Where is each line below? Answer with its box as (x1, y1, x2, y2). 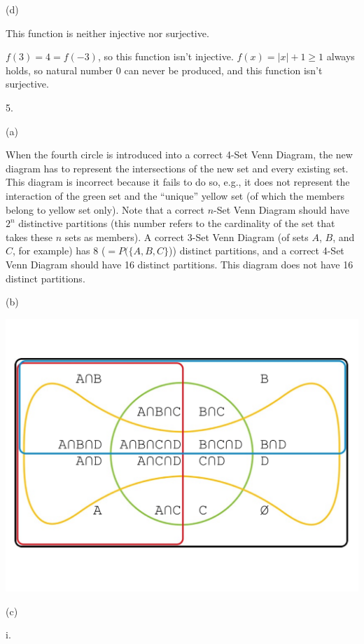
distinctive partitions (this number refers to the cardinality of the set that (18, 216, 335, 231)
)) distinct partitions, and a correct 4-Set (169, 243, 344, 258)
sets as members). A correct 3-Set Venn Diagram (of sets (64, 229, 309, 244)
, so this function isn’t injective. (97, 49, 234, 64)
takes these (6, 229, 53, 244)
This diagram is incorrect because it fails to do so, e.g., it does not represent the (6, 174, 350, 189)
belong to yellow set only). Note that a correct (6, 202, 205, 217)
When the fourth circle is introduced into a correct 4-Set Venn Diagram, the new (6, 147, 353, 162)
